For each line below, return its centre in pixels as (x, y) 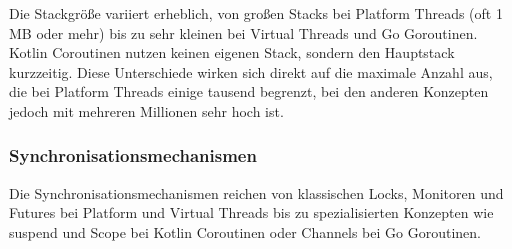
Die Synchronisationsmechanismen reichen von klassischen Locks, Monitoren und (256, 192)
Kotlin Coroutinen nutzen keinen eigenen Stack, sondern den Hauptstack (232, 52)
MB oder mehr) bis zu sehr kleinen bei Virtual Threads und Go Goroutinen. (243, 32)
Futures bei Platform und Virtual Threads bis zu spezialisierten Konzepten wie (251, 212)
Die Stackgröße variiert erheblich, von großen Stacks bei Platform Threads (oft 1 (256, 13)
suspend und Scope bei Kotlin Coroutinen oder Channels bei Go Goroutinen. (245, 231)
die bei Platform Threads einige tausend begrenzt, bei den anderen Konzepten (249, 91)
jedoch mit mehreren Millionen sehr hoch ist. (146, 110)
